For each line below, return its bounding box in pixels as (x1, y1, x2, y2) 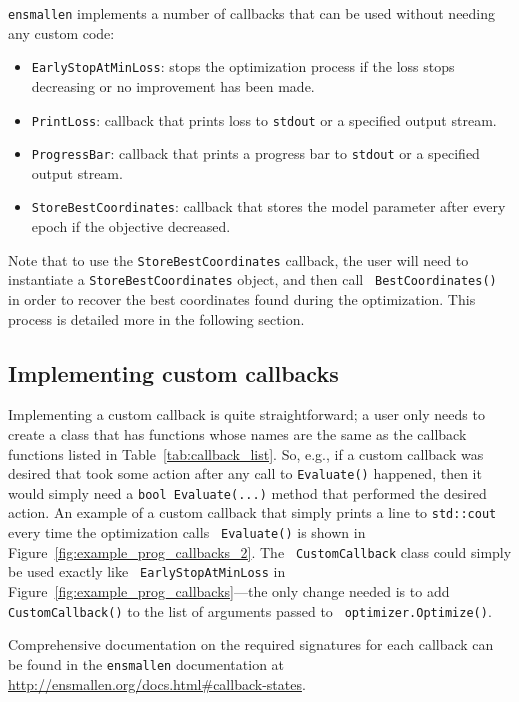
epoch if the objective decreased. (31, 216, 231, 237)
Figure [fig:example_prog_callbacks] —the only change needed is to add (8, 581, 450, 602)
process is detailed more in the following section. (8, 308, 305, 329)
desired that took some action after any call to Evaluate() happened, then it (8, 463, 482, 484)
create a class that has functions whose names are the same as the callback (8, 423, 467, 444)
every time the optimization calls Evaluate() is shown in (8, 522, 366, 543)
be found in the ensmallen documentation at (8, 653, 285, 674)
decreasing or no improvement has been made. (31, 75, 315, 96)
